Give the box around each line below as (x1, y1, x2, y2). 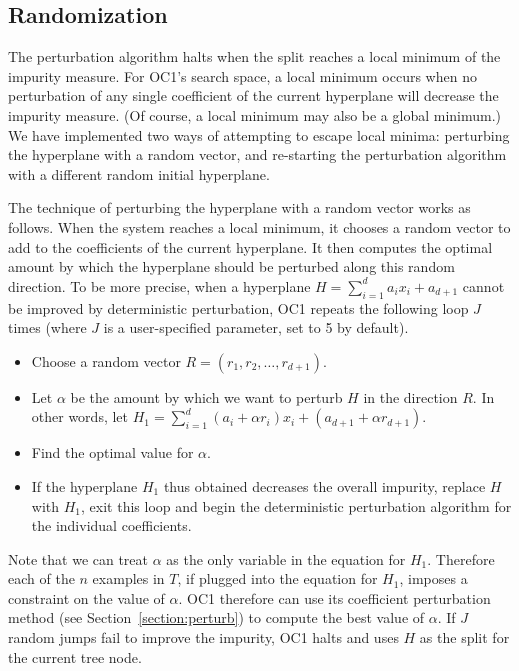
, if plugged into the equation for (177, 568, 378, 589)
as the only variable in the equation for (166, 548, 406, 569)
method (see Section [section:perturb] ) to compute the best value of (8, 607, 425, 628)
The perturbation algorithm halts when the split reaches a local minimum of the (8, 46, 501, 67)
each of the (8, 568, 75, 589)
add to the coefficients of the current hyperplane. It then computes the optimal (8, 236, 493, 257)
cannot (462, 275, 505, 296)
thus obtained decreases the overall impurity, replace (163, 475, 486, 496)
